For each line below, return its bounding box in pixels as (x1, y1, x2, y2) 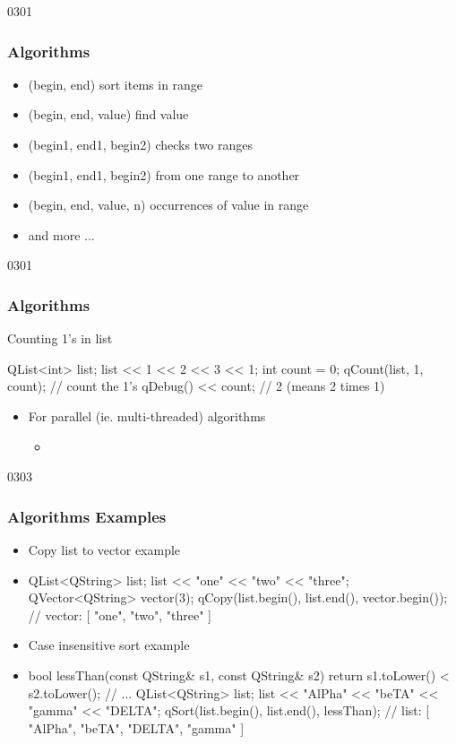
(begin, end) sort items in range (28, 74, 203, 93)
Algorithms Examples (7, 505, 167, 527)
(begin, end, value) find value (28, 105, 189, 124)
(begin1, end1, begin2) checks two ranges (28, 135, 254, 153)
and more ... (28, 225, 95, 244)
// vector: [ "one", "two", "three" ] (28, 605, 211, 624)
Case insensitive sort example (28, 636, 190, 654)
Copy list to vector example (28, 540, 181, 558)
